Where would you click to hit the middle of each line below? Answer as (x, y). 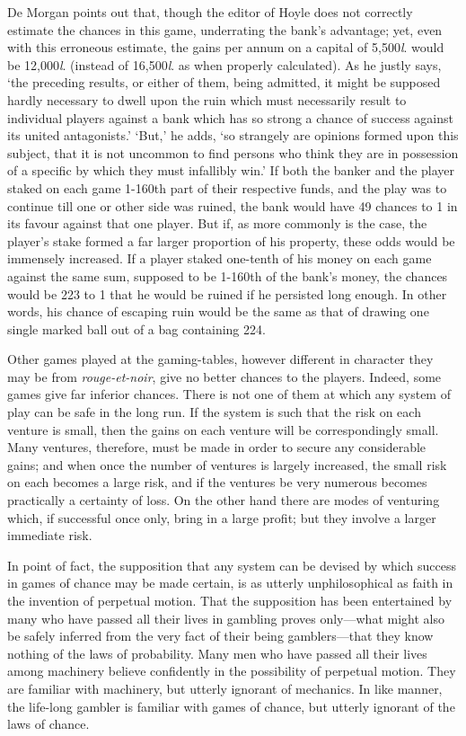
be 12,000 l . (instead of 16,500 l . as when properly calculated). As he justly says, (224, 64)
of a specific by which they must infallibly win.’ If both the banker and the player (231, 170)
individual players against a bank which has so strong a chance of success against (230, 117)
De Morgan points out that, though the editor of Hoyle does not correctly (210, 12)
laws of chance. (48, 724)
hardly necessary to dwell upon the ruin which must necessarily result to (207, 99)
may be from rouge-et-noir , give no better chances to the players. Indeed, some (224, 376)
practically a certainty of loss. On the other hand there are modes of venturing (224, 500)
